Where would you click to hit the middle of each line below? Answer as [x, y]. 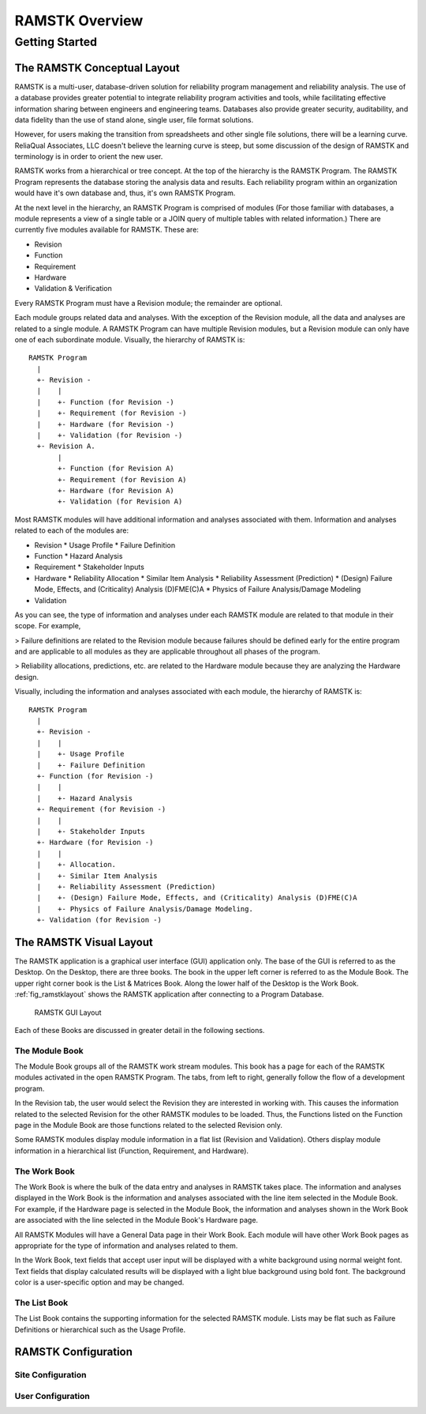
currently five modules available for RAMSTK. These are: [106, 230]
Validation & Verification [73, 288]
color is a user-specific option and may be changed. [99, 1282]
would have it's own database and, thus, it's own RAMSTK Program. [125, 193]
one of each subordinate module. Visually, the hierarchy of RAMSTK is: [130, 339]
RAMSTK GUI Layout [68, 1012]
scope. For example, [48, 626]
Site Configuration [50, 1375]
